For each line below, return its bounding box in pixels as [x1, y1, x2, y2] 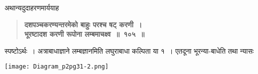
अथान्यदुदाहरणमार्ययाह [5, 2, 59, 12]
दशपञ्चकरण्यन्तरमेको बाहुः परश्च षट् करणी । [24, 19, 142, 29]
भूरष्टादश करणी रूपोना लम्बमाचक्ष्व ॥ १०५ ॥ [24, 29, 145, 39]
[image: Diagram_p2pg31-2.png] [5, 63, 109, 71]
